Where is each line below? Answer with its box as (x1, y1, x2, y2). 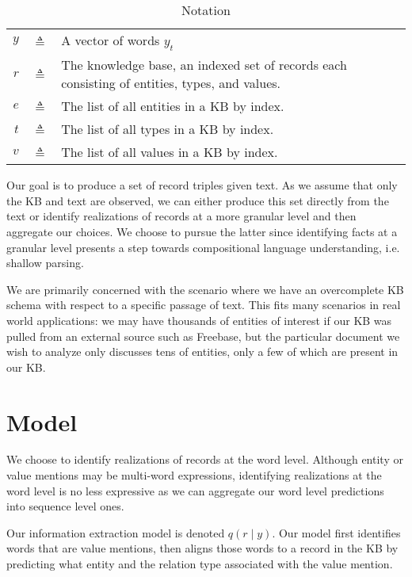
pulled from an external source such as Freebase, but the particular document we (6, 327, 400, 344)
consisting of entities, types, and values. (61, 74, 281, 93)
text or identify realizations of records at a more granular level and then (6, 208, 357, 224)
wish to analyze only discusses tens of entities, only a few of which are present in (6, 343, 399, 360)
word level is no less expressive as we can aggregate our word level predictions (6, 482, 384, 499)
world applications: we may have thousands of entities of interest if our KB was (6, 311, 392, 328)
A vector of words (61, 31, 160, 49)
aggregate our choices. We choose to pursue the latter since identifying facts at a (6, 223, 398, 239)
